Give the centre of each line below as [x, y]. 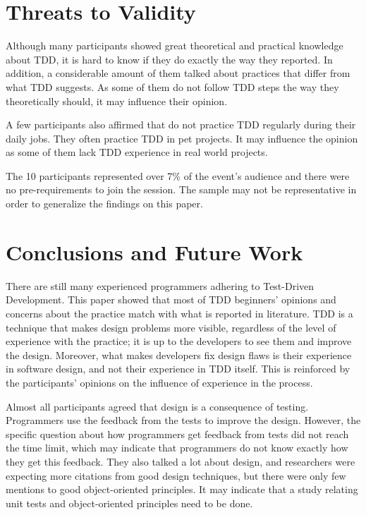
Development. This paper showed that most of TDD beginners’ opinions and [171, 299]
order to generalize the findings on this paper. [104, 204]
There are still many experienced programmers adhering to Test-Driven [160, 285]
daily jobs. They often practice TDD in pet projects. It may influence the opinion [182, 138]
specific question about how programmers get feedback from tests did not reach [177, 434]
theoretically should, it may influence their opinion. [117, 101]
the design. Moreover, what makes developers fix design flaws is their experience [179, 355]
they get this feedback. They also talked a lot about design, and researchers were [181, 461]
